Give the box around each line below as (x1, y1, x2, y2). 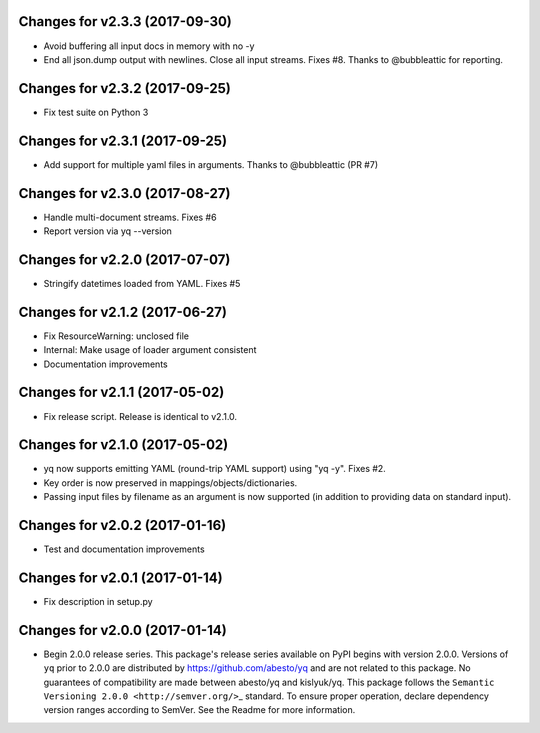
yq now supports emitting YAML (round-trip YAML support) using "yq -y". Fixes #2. (43, 463, 387, 475)
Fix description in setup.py (43, 596, 154, 608)
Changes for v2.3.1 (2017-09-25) (18, 132, 228, 149)
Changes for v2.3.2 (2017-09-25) (18, 80, 232, 97)
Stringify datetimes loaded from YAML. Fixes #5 (43, 277, 241, 289)
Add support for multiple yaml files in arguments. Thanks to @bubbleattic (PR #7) (43, 158, 379, 170)
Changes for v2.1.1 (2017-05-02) (18, 384, 225, 401)
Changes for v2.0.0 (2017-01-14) (18, 621, 227, 639)
